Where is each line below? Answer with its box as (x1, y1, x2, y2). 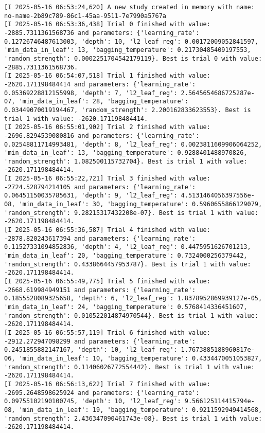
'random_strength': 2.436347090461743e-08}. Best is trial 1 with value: (4, 414, 262, 422)
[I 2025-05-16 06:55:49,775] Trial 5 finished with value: (4, 278, 210, 285)
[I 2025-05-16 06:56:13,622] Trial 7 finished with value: (4, 380, 210, 388)
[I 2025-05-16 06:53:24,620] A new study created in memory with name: (4, 4, 255, 11)
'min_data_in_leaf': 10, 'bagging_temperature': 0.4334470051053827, (19, 354, 262, 362)
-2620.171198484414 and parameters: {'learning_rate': (4, 80, 196, 88)
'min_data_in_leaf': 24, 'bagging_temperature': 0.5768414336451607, (4, 303, 248, 311)
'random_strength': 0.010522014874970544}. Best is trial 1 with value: (4, 312, 258, 319)
